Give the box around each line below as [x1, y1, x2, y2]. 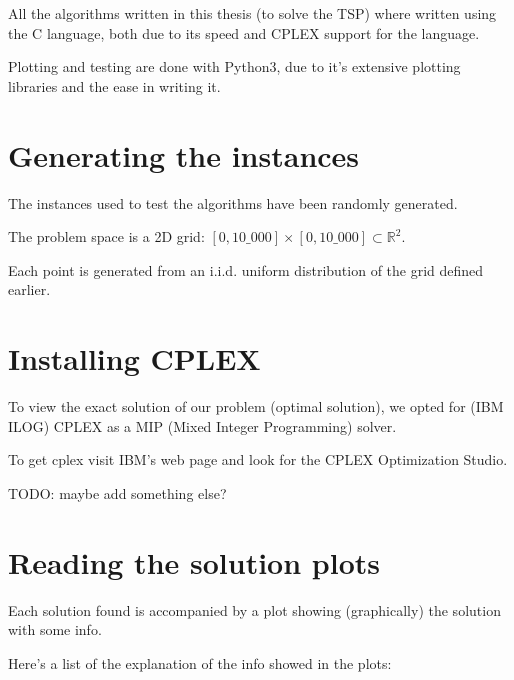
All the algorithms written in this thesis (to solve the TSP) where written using [8, 3, 497, 23]
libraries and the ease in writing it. [8, 75, 221, 96]
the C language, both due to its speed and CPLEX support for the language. [8, 22, 480, 43]
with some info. [8, 619, 102, 640]
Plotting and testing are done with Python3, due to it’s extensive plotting [8, 56, 461, 77]
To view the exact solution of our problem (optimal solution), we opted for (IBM [8, 396, 504, 416]
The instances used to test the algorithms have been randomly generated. [8, 192, 458, 213]
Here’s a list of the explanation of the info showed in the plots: [8, 652, 392, 673]
